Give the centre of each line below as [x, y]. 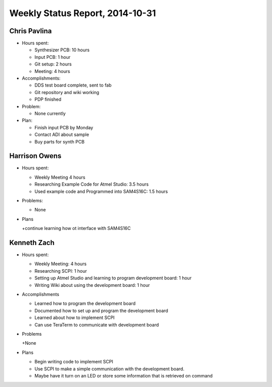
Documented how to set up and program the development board [101, 311]
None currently [50, 113]
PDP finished [48, 99]
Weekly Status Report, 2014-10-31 [83, 13]
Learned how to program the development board [85, 303]
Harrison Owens [35, 156]
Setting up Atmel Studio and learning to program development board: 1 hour [113, 278]
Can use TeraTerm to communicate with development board [97, 325]
